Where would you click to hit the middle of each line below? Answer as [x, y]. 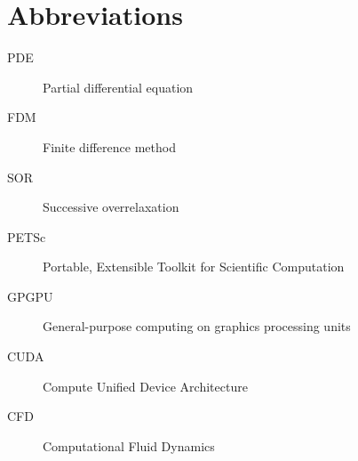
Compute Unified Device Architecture [145, 386]
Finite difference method [109, 146]
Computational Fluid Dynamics [129, 445]
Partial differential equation [118, 87]
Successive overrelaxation [111, 207]
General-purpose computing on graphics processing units [197, 326]
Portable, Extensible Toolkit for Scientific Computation [194, 267]
